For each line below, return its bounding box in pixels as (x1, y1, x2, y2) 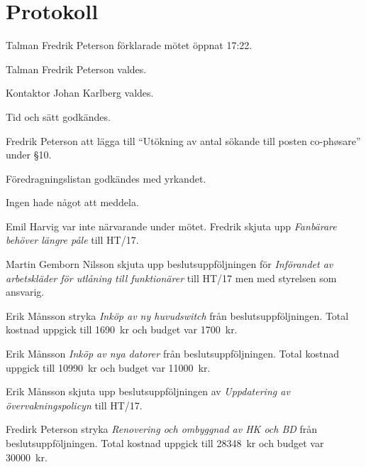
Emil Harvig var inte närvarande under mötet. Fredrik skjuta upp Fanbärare (6, 218, 337, 233)
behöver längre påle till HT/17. (6, 232, 139, 247)
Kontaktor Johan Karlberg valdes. (6, 85, 154, 100)
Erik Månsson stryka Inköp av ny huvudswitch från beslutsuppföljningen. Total (6, 308, 349, 323)
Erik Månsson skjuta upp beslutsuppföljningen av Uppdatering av (6, 384, 290, 399)
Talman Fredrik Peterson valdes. (6, 61, 147, 76)
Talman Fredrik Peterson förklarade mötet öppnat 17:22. (6, 38, 253, 53)
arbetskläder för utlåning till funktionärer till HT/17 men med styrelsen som (6, 270, 337, 285)
